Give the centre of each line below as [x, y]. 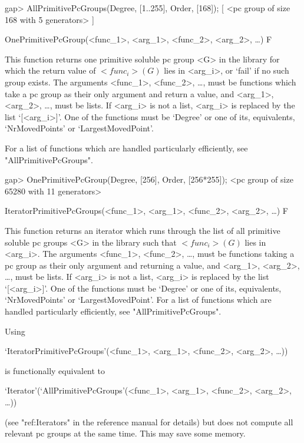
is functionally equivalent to [55, 370]
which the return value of [50, 70]
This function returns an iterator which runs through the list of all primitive [143, 230]
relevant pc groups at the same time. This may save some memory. [125, 433]
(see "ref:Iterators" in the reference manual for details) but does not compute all [149, 421]
